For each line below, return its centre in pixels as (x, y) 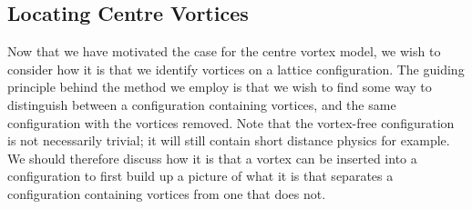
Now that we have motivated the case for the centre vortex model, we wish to (224, 51)
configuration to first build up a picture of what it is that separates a (200, 176)
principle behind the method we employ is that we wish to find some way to (220, 87)
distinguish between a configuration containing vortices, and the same (202, 104)
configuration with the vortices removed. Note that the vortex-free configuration (231, 122)
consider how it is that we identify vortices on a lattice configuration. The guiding (236, 69)
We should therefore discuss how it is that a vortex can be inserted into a (212, 158)
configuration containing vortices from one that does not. (167, 193)
